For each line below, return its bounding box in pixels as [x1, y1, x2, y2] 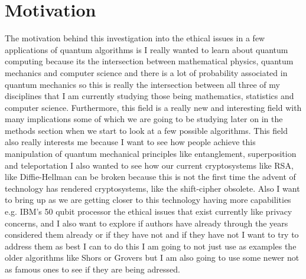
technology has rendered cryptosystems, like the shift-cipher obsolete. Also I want [5, 182, 300, 194]
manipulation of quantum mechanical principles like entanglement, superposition [5, 147, 297, 160]
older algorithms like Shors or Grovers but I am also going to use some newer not [5, 251, 300, 264]
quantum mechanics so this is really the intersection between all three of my [5, 78, 280, 90]
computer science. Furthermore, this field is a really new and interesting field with [5, 101, 302, 113]
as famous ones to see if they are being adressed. [5, 263, 180, 275]
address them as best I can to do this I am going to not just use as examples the [5, 239, 297, 252]
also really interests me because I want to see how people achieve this [5, 136, 256, 148]
